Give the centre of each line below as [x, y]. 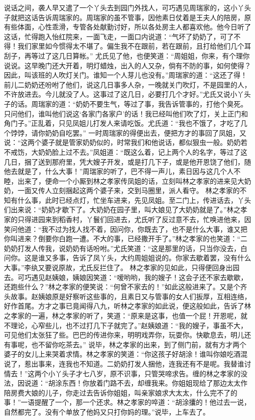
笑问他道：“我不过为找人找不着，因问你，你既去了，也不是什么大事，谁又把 [126, 229]
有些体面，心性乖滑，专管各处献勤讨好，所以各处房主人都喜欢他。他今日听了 [127, 27]
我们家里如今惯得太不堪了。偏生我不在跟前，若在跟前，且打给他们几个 [131, 46]
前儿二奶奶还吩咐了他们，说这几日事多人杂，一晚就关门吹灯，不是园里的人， [127, 84]
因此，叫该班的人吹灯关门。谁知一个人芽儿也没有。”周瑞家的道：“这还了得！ [126, 75]
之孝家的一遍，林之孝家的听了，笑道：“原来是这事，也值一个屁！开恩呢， [122, 315]
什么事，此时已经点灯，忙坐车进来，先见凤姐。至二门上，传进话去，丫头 [134, 200]
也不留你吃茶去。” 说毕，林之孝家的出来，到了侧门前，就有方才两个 [139, 344]
